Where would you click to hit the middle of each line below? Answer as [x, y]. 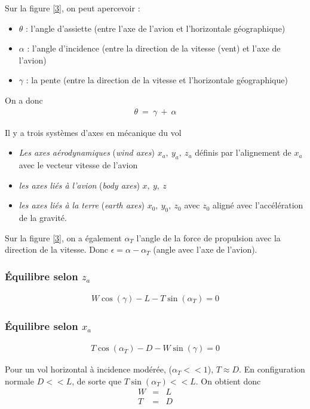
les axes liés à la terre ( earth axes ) [82, 205]
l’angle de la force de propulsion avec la [208, 237]
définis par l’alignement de [243, 152]
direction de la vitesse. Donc [57, 249]
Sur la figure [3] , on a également [63, 237]
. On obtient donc [228, 381]
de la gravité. [43, 217]
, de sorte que [97, 381]
